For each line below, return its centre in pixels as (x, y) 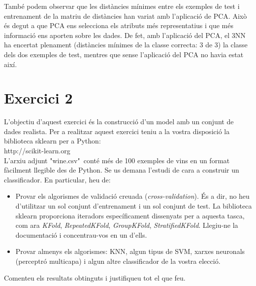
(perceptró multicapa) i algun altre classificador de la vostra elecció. (118, 261)
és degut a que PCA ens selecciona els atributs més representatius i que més (119, 25)
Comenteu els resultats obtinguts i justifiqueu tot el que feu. (95, 277)
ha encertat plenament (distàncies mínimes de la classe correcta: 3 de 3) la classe (126, 45)
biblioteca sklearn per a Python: (52, 141)
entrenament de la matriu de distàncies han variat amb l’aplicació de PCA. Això (126, 16)
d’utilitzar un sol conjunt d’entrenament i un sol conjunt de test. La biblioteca (134, 206)
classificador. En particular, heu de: (57, 179)
